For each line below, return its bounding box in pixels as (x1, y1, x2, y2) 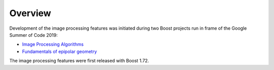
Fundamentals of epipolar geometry (22, 48, 97, 54)
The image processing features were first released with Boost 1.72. (9, 58, 149, 64)
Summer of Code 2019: (9, 32, 58, 38)
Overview (9, 8, 51, 19)
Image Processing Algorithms (22, 41, 84, 47)
